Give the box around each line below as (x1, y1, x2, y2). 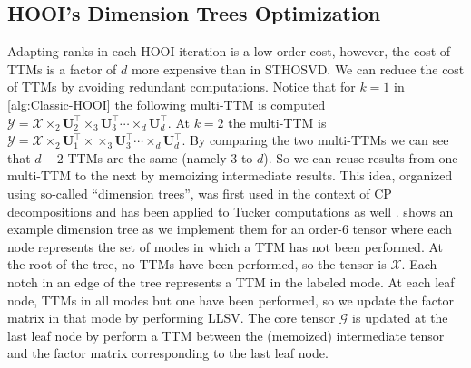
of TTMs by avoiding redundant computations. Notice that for (7, 77, 356, 96)
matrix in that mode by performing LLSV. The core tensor (7, 308, 336, 327)
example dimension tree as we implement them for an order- (7, 219, 342, 238)
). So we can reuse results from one (263, 148, 458, 167)
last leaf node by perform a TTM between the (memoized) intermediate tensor (7, 325, 445, 344)
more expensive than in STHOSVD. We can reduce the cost (131, 59, 465, 78)
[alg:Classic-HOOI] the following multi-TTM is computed (7, 94, 326, 113)
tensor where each (352, 219, 453, 238)
